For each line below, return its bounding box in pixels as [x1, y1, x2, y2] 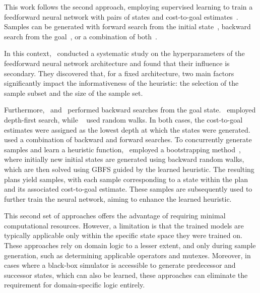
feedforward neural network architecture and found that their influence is [4, 57, 230, 68]
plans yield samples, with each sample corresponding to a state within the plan [4, 173, 248, 184]
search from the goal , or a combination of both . [4, 31, 157, 41]
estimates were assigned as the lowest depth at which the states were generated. [4, 124, 250, 135]
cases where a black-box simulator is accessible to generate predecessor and [4, 260, 236, 270]
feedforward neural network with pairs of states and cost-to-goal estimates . [4, 11, 238, 22]
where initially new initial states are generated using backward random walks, [4, 154, 244, 164]
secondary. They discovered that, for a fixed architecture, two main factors [4, 68, 234, 78]
